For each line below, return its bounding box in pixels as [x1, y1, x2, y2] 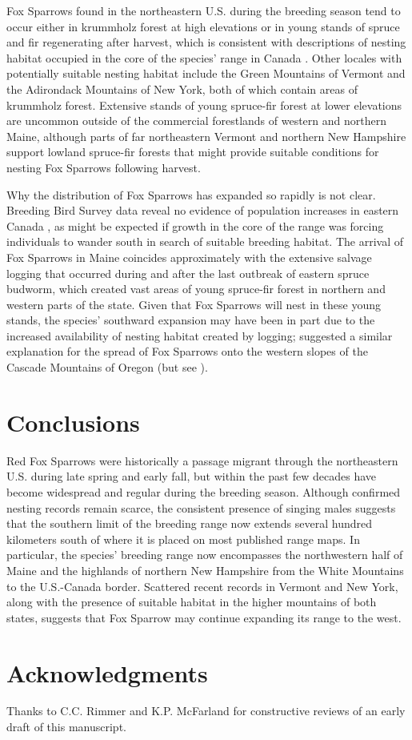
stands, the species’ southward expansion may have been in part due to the [6, 312, 375, 328]
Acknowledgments [6, 656, 208, 689]
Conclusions [6, 405, 140, 438]
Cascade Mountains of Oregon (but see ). [6, 359, 208, 376]
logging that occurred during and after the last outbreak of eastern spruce [6, 264, 370, 281]
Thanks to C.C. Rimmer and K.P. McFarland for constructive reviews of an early [6, 702, 406, 719]
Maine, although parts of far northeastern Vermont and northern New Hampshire [6, 127, 406, 144]
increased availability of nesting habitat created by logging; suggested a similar [6, 327, 393, 344]
